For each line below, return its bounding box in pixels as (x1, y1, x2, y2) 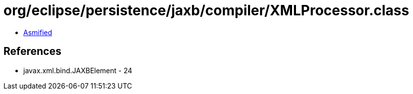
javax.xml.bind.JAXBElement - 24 (23, 66, 132, 75)
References (3, 45, 61, 58)
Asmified (23, 28, 53, 37)
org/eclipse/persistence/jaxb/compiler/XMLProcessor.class (3, 2, 410, 19)
